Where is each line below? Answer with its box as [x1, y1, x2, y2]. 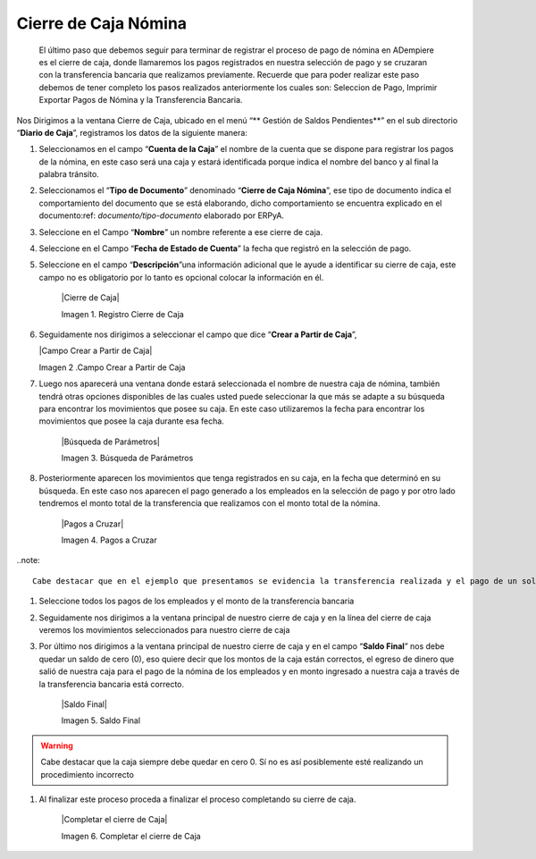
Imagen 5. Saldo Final [61, 715, 141, 726]
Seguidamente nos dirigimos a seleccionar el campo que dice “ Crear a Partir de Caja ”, [38, 329, 357, 340]
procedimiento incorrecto [40, 769, 134, 779]
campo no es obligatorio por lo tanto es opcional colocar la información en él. [38, 272, 324, 282]
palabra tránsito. [38, 169, 100, 180]
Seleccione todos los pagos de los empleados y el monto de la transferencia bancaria [38, 595, 355, 607]
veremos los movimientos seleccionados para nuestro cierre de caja [38, 625, 290, 635]
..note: [16, 555, 40, 566]
